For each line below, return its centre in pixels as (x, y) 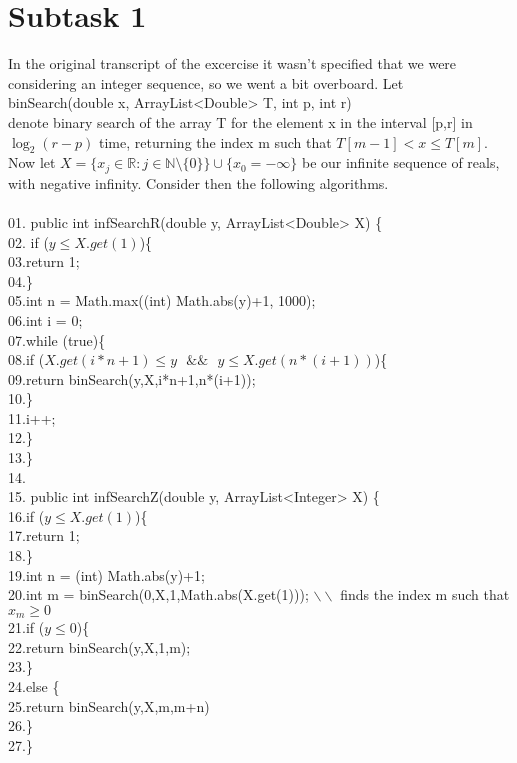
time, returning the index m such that (215, 141)
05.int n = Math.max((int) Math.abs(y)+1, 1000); (162, 300)
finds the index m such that (425, 594)
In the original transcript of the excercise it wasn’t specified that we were (232, 63)
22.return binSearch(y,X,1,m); (99, 646)
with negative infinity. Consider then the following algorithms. (198, 182)
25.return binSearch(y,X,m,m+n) (109, 705)
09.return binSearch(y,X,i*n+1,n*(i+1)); (132, 378)
